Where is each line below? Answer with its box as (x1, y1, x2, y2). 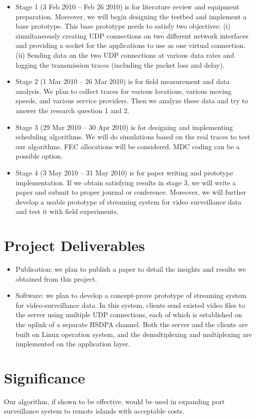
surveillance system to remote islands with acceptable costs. (4, 406, 184, 416)
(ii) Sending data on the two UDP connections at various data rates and (15, 49, 234, 60)
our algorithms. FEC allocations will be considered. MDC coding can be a (15, 141, 240, 151)
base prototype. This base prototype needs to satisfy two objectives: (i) (15, 21, 231, 31)
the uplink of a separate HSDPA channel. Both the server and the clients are (15, 319, 248, 329)
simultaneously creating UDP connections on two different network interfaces (15, 30, 249, 41)
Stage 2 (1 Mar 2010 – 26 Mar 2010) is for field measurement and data (15, 76, 230, 86)
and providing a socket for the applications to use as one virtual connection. (15, 40, 246, 50)
